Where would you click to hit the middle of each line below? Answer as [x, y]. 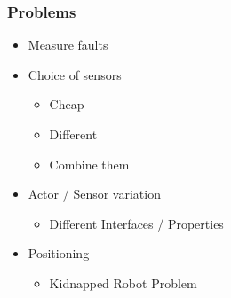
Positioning [59, 253]
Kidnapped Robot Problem [123, 282]
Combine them [89, 164]
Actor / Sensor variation [94, 194]
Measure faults [68, 45]
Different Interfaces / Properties [136, 223]
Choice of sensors [75, 74]
